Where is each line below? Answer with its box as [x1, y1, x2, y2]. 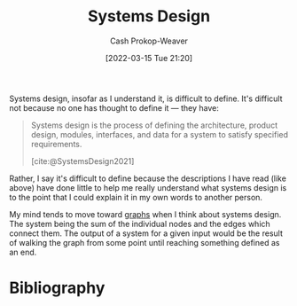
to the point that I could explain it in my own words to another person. [9, 192, 263, 202]
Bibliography [9, 278, 106, 298]
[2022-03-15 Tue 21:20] [105, 52, 193, 63]
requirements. [30, 138, 82, 149]
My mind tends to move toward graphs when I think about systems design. [9, 208, 282, 219]
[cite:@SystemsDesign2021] [30, 155, 135, 166]
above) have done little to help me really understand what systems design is [9, 182, 287, 192]
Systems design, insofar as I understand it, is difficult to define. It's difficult [9, 93, 283, 104]
